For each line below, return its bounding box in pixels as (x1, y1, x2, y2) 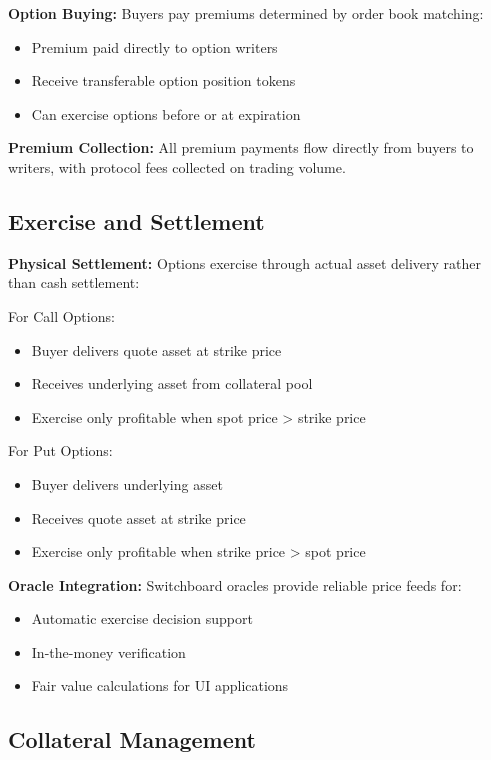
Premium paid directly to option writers (31, 36, 278, 57)
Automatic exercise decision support (31, 608, 253, 629)
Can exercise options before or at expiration (31, 103, 301, 124)
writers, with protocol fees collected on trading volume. (8, 156, 346, 177)
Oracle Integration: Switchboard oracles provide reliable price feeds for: (8, 574, 462, 595)
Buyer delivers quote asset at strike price (31, 339, 282, 360)
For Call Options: (8, 305, 115, 326)
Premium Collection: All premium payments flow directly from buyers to (8, 137, 474, 158)
